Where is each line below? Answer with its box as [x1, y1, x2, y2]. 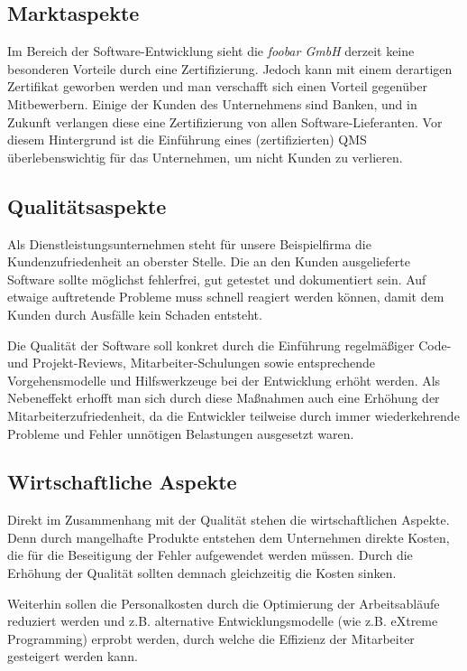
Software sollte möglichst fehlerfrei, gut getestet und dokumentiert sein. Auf [7, 269, 426, 288]
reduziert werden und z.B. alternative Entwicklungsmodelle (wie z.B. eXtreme [7, 611, 438, 630]
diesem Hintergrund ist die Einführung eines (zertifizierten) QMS [7, 130, 367, 149]
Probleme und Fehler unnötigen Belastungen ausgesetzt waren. [7, 424, 354, 443]
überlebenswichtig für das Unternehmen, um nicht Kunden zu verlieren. [7, 147, 403, 166]
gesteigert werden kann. [7, 647, 138, 666]
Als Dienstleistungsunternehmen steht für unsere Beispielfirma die [7, 234, 371, 253]
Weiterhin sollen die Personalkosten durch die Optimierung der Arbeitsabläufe [7, 593, 440, 612]
